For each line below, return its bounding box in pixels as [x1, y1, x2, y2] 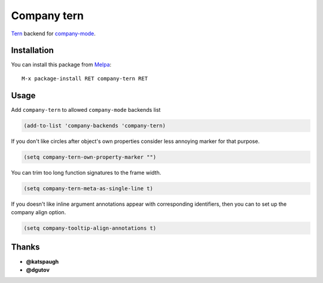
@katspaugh [26, 258, 59, 265]
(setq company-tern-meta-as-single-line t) [23, 185, 154, 191]
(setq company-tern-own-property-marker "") [23, 153, 157, 160]
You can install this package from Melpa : [11, 61, 112, 68]
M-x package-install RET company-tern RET [22, 75, 148, 82]
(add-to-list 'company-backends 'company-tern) [23, 122, 166, 129]
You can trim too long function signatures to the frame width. [11, 169, 161, 176]
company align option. [11, 209, 66, 216]
